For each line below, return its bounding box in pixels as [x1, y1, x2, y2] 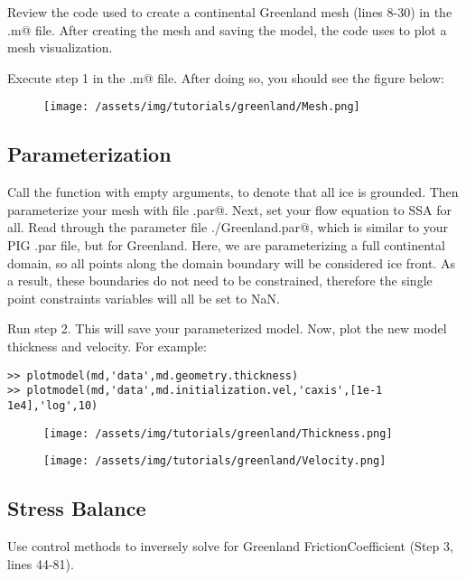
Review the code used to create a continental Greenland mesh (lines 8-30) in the [7, 3, 452, 21]
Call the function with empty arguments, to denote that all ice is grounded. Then [7, 182, 459, 201]
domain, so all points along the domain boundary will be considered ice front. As [7, 253, 455, 272]
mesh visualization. [7, 38, 113, 57]
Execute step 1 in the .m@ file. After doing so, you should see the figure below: [7, 68, 444, 87]
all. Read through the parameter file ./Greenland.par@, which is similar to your [7, 218, 449, 237]
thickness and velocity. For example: [7, 336, 207, 355]
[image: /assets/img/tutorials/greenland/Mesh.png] [43, 100, 360, 114]
